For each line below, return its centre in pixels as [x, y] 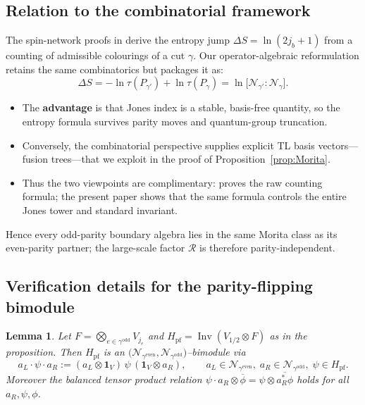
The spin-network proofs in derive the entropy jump [118, 40]
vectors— [338, 145]
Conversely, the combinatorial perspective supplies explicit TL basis [168, 145]
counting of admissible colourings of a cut [95, 55]
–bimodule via [216, 352]
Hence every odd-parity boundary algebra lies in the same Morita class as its [172, 233]
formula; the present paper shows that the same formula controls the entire [184, 196]
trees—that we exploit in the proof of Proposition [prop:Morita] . [191, 159]
